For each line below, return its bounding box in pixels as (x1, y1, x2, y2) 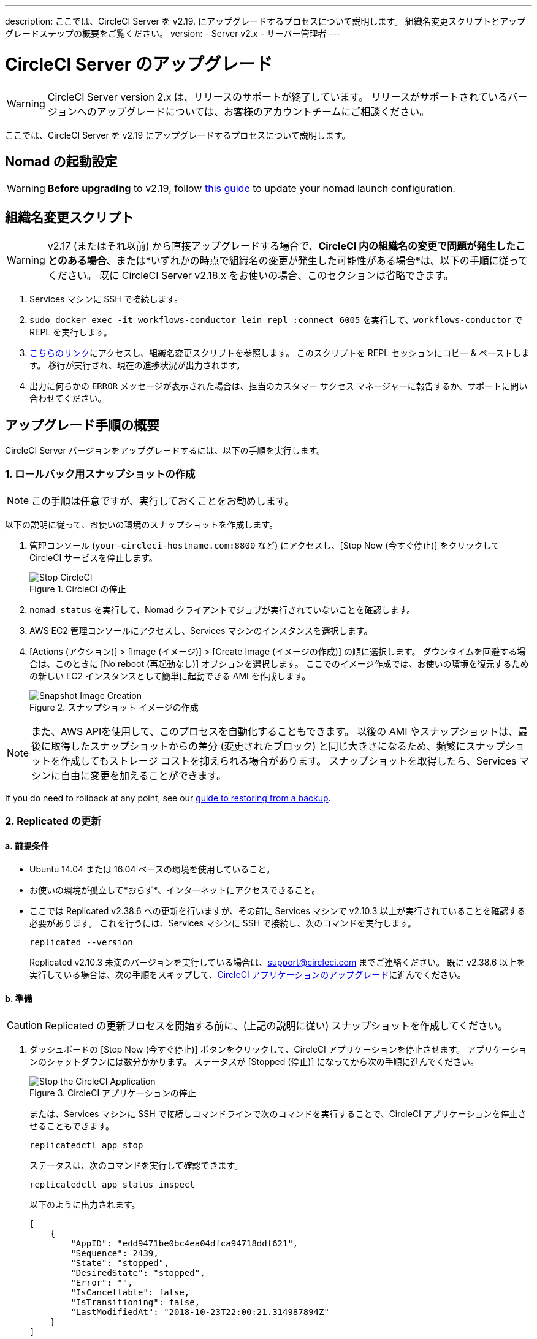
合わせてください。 (29, 393, 107, 404)
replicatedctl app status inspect (29, 1179, 195, 1189)
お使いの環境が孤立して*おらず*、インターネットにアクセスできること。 (29, 885, 321, 896)
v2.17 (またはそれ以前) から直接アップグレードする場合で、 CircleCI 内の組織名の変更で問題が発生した (47, 240, 516, 253)
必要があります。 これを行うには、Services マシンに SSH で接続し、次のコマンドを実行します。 (29, 918, 416, 929)
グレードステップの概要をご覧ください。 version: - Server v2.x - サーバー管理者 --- (5, 28, 341, 39)
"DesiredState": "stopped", (70, 1267, 205, 1278)
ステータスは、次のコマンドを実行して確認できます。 (29, 1159, 243, 1170)
